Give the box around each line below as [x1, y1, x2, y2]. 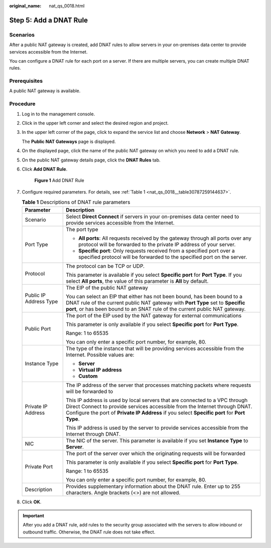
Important [23, 512, 45, 518]
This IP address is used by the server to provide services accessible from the [66, 424, 248, 431]
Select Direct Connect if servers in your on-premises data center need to [66, 213, 239, 220]
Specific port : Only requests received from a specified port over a [78, 247, 235, 254]
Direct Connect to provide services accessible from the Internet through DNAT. [66, 403, 252, 410]
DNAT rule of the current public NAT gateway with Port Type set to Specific [66, 299, 245, 306]
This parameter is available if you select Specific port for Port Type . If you [66, 271, 242, 278]
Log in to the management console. [22, 111, 95, 117]
